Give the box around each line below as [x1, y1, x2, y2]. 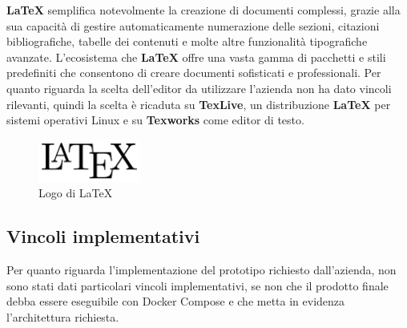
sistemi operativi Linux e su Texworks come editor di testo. [6, 111, 304, 128]
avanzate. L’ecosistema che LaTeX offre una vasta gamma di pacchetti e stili [6, 48, 386, 65]
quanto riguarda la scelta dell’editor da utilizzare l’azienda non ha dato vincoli [6, 79, 392, 96]
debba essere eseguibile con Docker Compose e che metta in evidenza [6, 293, 345, 310]
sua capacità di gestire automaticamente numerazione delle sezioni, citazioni [6, 17, 380, 34]
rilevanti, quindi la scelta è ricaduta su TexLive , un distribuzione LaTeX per [6, 95, 391, 112]
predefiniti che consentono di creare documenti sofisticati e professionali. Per [6, 64, 381, 81]
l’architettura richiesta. [6, 308, 119, 325]
